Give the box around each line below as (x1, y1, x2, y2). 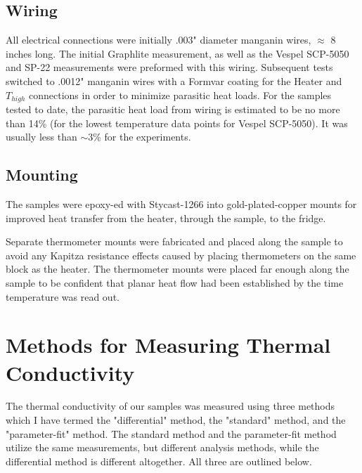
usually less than (6, 129, 77, 144)
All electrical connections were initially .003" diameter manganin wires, (6, 32, 311, 47)
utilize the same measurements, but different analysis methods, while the (6, 440, 319, 455)
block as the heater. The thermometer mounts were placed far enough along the (6, 261, 349, 276)
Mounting (6, 164, 78, 186)
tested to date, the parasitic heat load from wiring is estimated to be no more (6, 102, 340, 117)
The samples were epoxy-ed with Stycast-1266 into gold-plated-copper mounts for (6, 197, 357, 212)
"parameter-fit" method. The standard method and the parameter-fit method (6, 426, 337, 441)
